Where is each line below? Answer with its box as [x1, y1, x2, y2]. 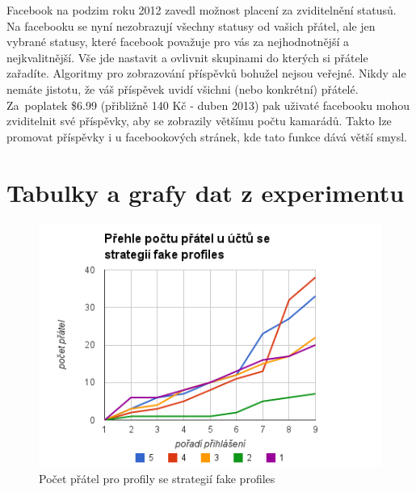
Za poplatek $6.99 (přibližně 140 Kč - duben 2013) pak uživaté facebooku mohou [6, 96, 410, 113]
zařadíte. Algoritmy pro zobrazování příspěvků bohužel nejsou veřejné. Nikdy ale [6, 65, 406, 82]
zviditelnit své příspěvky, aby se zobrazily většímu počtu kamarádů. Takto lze [6, 112, 392, 129]
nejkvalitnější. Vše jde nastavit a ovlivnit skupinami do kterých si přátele [6, 48, 368, 65]
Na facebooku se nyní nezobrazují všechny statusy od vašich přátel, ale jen [6, 17, 376, 34]
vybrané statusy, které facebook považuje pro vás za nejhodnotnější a [6, 33, 349, 50]
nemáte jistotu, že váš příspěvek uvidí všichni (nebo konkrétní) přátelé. [6, 80, 359, 97]
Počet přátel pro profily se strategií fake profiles [39, 469, 275, 486]
